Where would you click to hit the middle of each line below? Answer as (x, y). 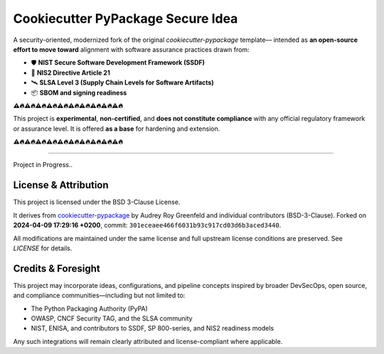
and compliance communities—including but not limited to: (99, 296)
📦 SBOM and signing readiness (79, 92)
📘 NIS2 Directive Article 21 (70, 73)
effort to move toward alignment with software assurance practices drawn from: (131, 49)
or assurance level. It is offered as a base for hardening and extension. (117, 129)
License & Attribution (61, 185)
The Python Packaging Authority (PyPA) (90, 309)
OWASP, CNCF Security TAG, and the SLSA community (112, 318)
